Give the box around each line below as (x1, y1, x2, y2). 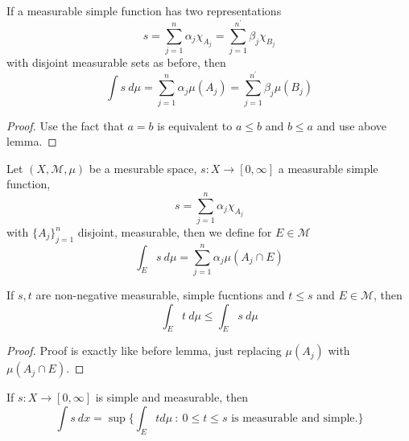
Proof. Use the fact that (6, 117, 124, 134)
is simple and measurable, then (95, 389, 248, 406)
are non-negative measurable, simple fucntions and (35, 286, 285, 303)
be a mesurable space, (89, 159, 197, 176)
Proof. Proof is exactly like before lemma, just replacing (6, 342, 282, 359)
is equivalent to (157, 117, 233, 134)
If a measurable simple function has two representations (6, 2, 282, 19)
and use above (316, 117, 387, 134)
